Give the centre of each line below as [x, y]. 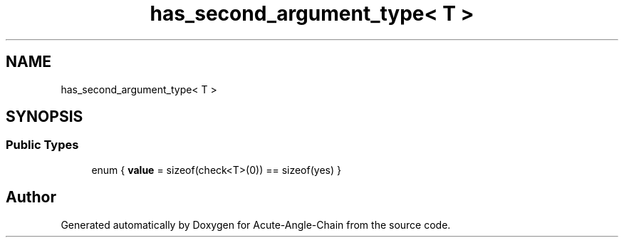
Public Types [42, 145]
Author [31, 197]
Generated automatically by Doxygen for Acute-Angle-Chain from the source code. [256, 224]
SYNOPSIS [45, 117]
